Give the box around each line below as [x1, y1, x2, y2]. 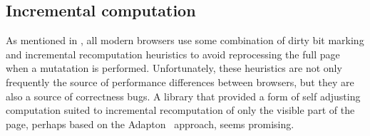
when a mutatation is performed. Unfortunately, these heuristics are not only [6, 61, 342, 75]
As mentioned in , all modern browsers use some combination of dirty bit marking [6, 33, 364, 48]
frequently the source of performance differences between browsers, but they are [6, 74, 354, 89]
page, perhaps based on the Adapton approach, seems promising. [6, 116, 294, 131]
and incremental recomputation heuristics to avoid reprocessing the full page [6, 46, 340, 61]
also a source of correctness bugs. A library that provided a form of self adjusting [6, 88, 361, 103]
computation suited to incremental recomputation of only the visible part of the [6, 103, 355, 117]
